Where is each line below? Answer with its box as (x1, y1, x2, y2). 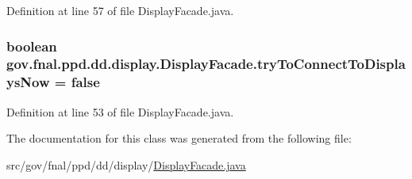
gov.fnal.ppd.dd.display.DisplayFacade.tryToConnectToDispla (6, 54, 406, 74)
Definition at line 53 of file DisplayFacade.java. (6, 103, 234, 120)
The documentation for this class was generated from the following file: (6, 130, 352, 147)
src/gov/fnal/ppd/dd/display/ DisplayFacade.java (6, 156, 246, 173)
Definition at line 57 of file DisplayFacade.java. (6, 2, 234, 18)
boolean (6, 36, 57, 55)
